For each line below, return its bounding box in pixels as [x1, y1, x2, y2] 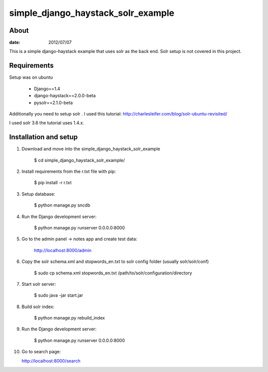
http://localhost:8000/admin [34, 247, 92, 253]
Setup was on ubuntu [9, 74, 53, 80]
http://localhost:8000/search [21, 358, 81, 364]
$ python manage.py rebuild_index [34, 315, 105, 321]
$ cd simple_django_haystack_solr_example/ [34, 157, 125, 163]
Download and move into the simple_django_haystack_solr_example [21, 146, 161, 152]
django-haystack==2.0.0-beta [34, 93, 96, 99]
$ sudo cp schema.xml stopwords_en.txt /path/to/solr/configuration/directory [34, 270, 192, 276]
